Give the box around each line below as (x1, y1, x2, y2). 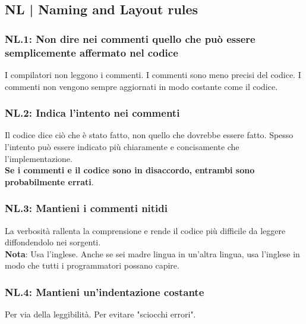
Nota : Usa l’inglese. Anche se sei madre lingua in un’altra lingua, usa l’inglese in (5, 247, 300, 260)
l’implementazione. (5, 152, 72, 164)
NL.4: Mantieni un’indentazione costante (5, 284, 204, 299)
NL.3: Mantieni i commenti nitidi (5, 201, 168, 216)
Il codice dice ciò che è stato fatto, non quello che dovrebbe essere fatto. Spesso (5, 129, 294, 141)
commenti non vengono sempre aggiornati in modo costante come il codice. (5, 80, 278, 92)
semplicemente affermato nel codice (5, 45, 178, 60)
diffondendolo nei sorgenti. (5, 236, 101, 248)
